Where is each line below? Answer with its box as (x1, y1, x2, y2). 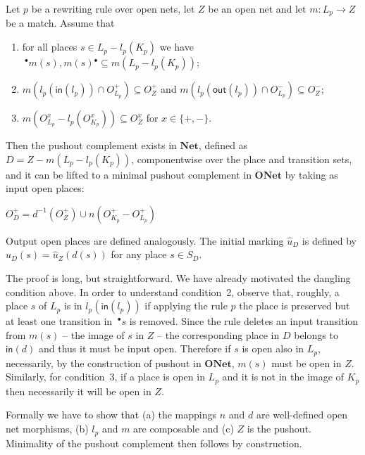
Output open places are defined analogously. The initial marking (6, 233, 284, 248)
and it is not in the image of (222, 369, 344, 384)
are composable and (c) (133, 421, 234, 436)
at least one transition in (6, 314, 113, 328)
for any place (111, 247, 167, 262)
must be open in (271, 355, 342, 370)
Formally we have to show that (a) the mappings (6, 407, 217, 422)
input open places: (6, 181, 85, 196)
